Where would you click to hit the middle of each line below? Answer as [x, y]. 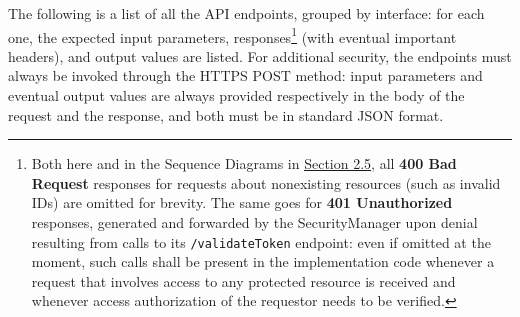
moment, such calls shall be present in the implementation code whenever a [263, 261]
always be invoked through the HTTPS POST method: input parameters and [245, 75]
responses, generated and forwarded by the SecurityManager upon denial [254, 222]
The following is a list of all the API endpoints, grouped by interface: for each [246, 13]
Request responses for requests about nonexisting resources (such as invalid [266, 182]
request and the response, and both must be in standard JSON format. [226, 114]
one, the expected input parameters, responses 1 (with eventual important [232, 35]
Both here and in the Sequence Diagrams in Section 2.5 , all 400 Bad [244, 163]
